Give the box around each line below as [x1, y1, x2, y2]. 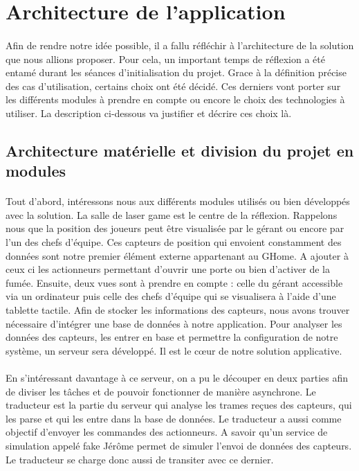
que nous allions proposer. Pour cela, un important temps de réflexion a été [6, 51, 325, 66]
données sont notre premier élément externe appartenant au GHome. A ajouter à [6, 248, 349, 263]
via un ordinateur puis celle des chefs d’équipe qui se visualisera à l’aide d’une [6, 289, 336, 303]
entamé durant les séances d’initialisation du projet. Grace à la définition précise [6, 65, 347, 80]
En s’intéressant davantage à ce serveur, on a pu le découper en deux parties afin [6, 371, 349, 385]
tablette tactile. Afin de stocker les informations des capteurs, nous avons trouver [6, 303, 350, 317]
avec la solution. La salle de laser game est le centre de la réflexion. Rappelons [6, 207, 338, 222]
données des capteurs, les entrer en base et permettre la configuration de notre [6, 330, 338, 344]
